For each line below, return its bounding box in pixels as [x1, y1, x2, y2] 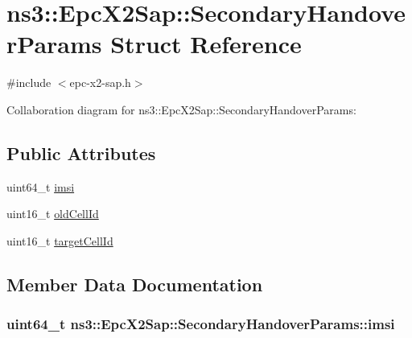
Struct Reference [110, 27, 302, 60]
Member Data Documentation [6, 271, 263, 296]
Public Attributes [6, 140, 156, 165]
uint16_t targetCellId [6, 232, 113, 249]
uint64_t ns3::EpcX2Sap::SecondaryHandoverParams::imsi [6, 314, 395, 334]
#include [6, 74, 51, 91]
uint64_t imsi [6, 178, 75, 195]
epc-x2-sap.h [69, 74, 131, 91]
